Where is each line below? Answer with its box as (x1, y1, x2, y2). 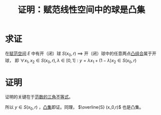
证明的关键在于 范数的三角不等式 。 (5, 94, 73, 100)
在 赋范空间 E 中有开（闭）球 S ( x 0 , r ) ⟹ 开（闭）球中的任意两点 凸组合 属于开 (5, 50, 157, 57)
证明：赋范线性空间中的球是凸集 (17, 4, 145, 16)
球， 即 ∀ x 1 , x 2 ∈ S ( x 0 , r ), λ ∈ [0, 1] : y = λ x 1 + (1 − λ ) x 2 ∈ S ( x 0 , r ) (5, 57, 137, 65)
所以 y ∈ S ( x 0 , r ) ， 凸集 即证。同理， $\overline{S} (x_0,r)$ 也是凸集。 (5, 104, 144, 112)
